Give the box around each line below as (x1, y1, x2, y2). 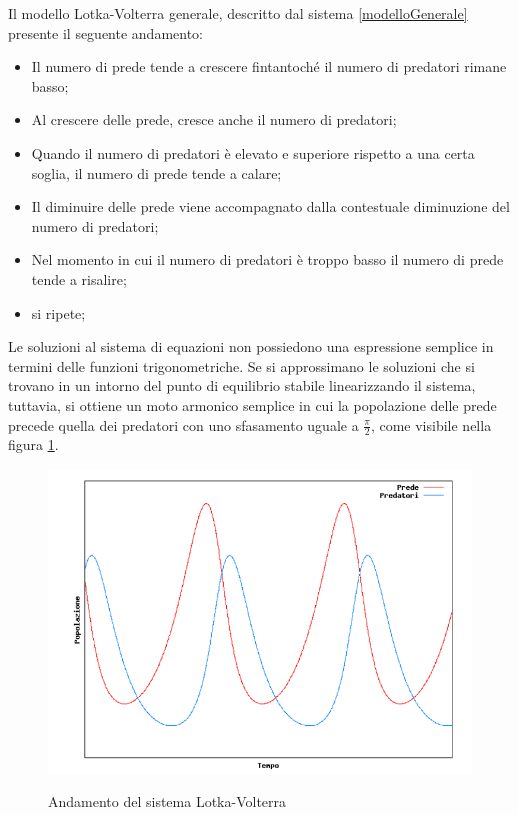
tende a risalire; (31, 268, 127, 289)
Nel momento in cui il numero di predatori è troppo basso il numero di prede (31, 249, 504, 270)
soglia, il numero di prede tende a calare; (31, 162, 282, 183)
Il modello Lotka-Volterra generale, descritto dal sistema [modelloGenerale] (8, 3, 468, 23)
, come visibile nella (370, 414, 492, 435)
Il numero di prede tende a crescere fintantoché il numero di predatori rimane (31, 56, 507, 77)
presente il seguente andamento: (8, 22, 204, 43)
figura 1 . (8, 434, 59, 455)
